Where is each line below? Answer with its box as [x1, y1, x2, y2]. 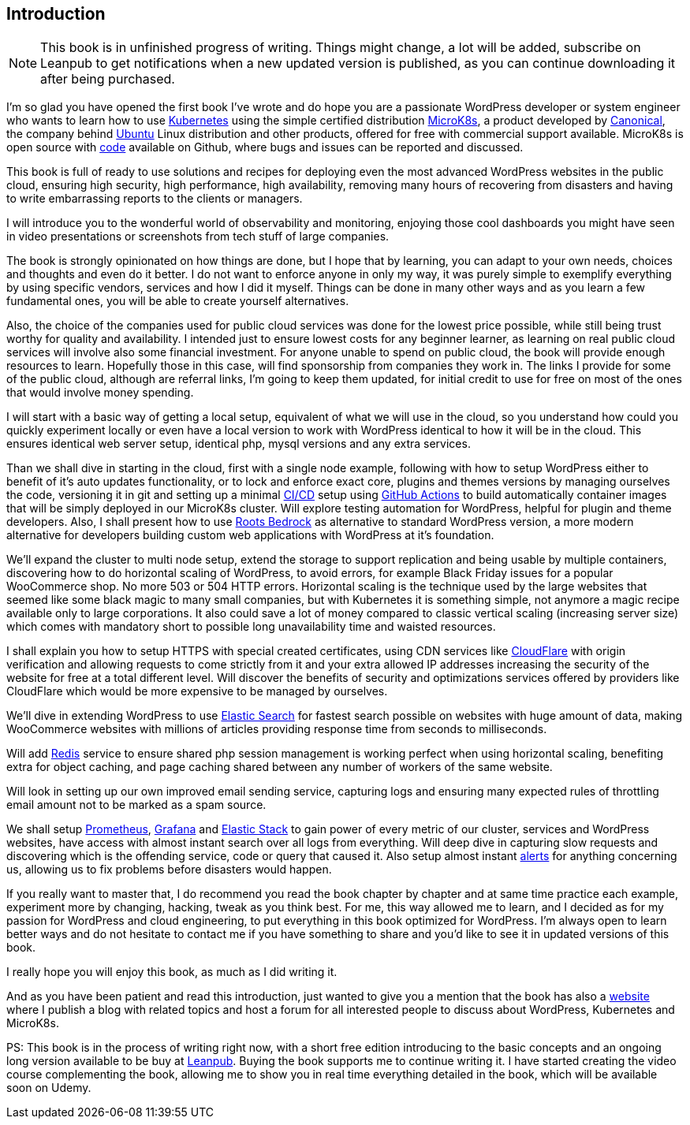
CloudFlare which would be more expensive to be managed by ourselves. [6, 684, 388, 698]
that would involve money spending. [6, 386, 194, 400]
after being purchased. [40, 71, 175, 88]
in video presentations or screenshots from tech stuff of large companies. [6, 229, 390, 244]
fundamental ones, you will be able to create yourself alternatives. [6, 294, 349, 308]
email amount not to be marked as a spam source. [6, 798, 267, 812]
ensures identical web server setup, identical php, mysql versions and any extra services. [6, 437, 471, 451]
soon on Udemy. [6, 1081, 91, 1095]
